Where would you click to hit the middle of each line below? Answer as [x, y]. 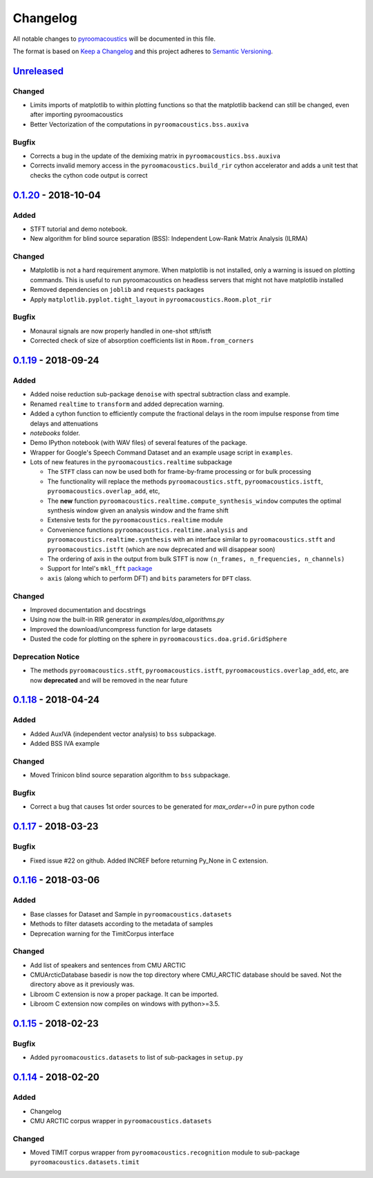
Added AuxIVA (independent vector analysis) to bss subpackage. [123, 734]
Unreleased [38, 71]
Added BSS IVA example [65, 744]
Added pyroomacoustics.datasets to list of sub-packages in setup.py [136, 1058]
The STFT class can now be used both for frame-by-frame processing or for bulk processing [179, 472]
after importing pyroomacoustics [77, 115]
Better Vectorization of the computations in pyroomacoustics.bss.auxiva [139, 124]
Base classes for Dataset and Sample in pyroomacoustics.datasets [131, 914]
